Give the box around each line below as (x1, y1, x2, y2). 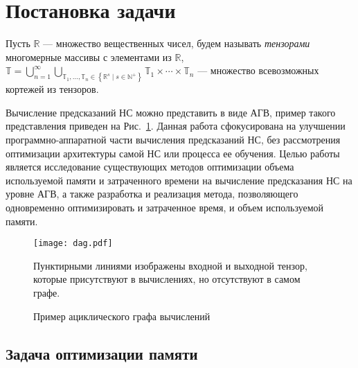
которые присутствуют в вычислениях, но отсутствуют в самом (33, 272, 301, 286)
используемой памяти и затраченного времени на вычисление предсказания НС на (6, 173, 352, 187)
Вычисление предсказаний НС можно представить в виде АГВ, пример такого (6, 105, 336, 119)
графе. (33, 285, 60, 299)
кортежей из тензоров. (6, 82, 99, 96)
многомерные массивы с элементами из (6, 49, 172, 64)
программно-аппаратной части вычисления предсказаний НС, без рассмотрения (6, 132, 341, 146)
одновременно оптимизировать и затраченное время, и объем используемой (6, 200, 324, 214)
